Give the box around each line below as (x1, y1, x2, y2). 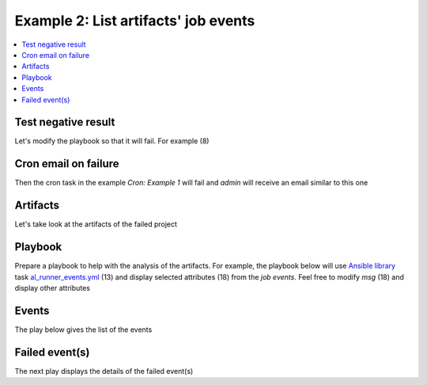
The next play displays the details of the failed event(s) (14, 366, 194, 375)
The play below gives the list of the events (14, 325, 153, 334)
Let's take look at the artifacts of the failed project (14, 219, 178, 229)
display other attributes (14, 283, 91, 292)
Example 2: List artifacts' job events (14, 12, 255, 29)
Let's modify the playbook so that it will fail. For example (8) (14, 136, 210, 146)
